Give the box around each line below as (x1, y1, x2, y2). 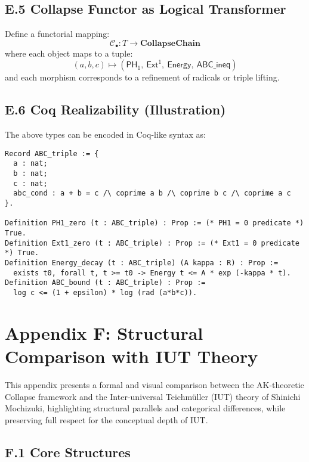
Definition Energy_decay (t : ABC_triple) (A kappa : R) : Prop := (5, 259, 279, 267)
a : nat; (13, 159, 48, 168)
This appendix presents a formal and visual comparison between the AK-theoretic (5, 378, 304, 390)
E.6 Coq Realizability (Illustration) (5, 100, 226, 119)
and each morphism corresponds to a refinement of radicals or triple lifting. (5, 71, 280, 83)
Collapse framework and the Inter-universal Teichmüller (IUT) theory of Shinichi (5, 390, 301, 402)
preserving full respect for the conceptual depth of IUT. (5, 413, 208, 426)
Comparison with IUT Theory (5, 344, 258, 368)
